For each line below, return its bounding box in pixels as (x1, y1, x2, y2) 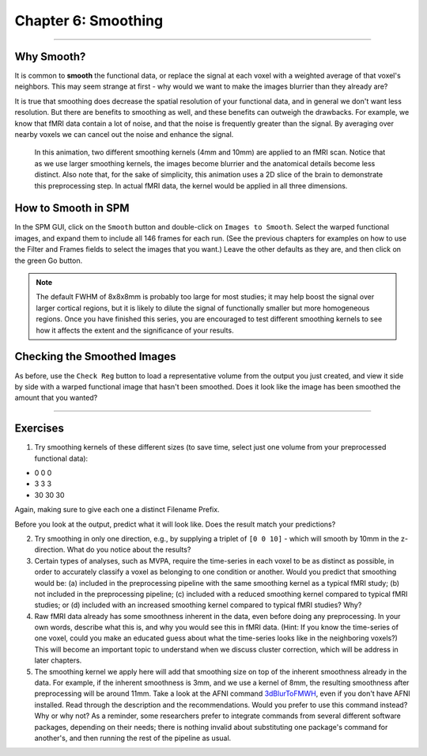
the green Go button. (14, 256, 83, 265)
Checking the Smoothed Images (14, 350, 176, 363)
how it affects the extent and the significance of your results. (36, 325, 234, 335)
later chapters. (34, 655, 82, 665)
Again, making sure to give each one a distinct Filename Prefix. (14, 505, 221, 515)
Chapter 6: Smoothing (14, 12, 164, 29)
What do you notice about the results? (66, 545, 191, 554)
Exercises (14, 422, 65, 435)
